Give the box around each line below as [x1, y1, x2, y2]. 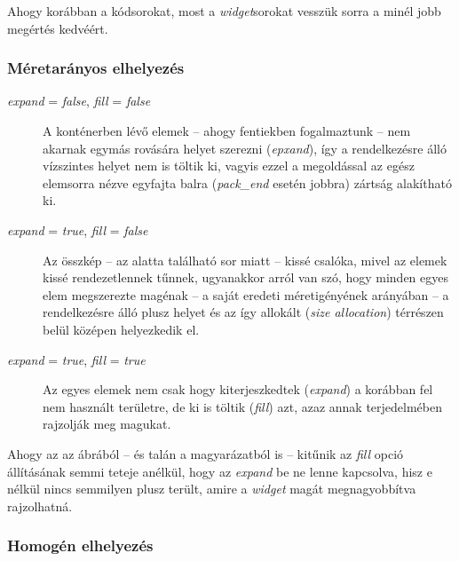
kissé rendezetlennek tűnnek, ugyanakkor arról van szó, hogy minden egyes [43, 268, 449, 287]
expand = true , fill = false [7, 220, 148, 239]
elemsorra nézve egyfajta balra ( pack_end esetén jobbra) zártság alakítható [43, 173, 452, 192]
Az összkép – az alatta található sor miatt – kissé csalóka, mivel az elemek [43, 250, 447, 269]
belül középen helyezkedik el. [43, 320, 200, 338]
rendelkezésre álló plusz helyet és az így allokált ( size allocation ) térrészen [43, 303, 444, 321]
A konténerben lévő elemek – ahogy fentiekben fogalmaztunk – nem [43, 122, 411, 139]
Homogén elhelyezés [7, 534, 154, 557]
